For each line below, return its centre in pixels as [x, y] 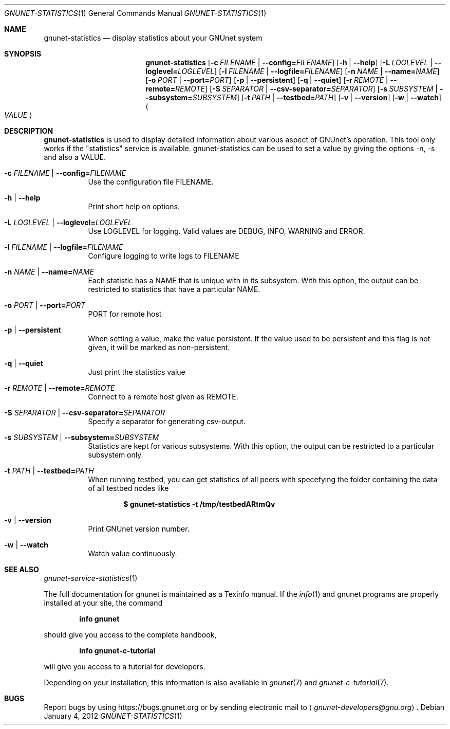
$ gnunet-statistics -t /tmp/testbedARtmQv [199, 504]
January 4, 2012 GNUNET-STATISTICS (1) [113, 716]
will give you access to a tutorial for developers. [125, 667]
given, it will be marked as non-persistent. [159, 347]
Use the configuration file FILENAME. [151, 182]
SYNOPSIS [23, 54]
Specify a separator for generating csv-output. [167, 421]
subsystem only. [116, 455]
